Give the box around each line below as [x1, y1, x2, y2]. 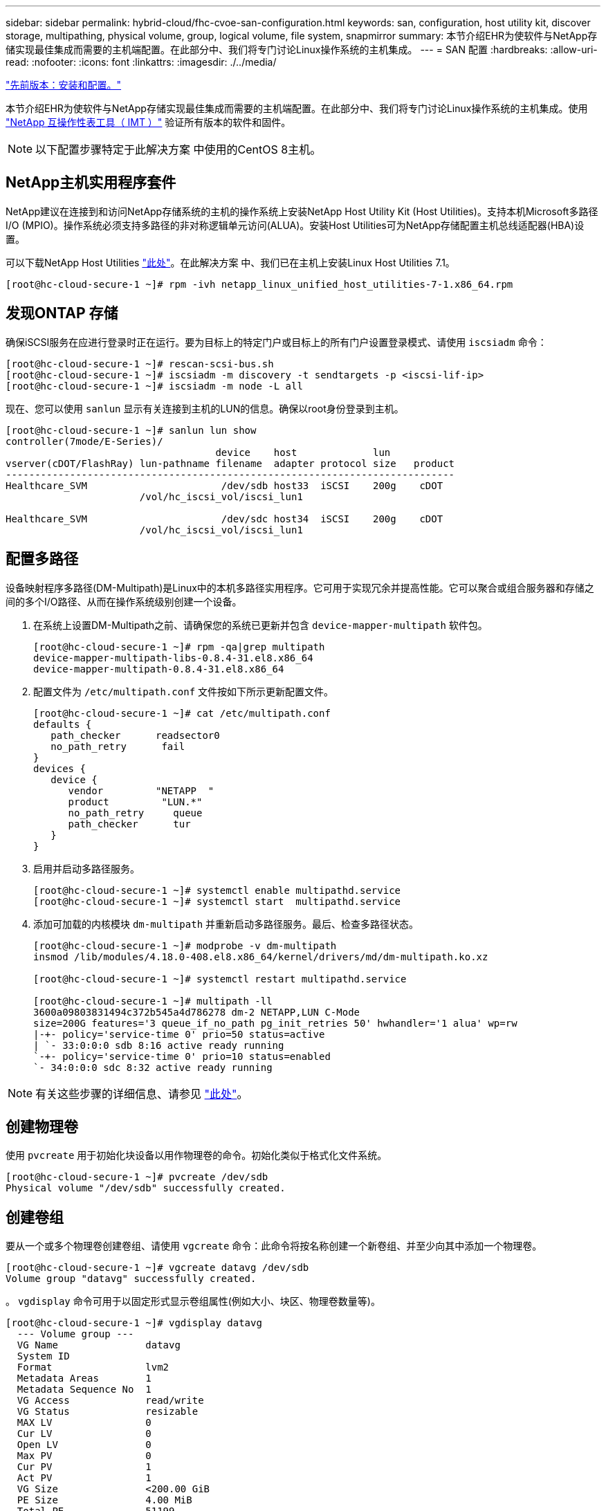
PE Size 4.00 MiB [17, 1494, 192, 1506]
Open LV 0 [17, 1439, 151, 1451]
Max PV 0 [17, 1450, 151, 1462]
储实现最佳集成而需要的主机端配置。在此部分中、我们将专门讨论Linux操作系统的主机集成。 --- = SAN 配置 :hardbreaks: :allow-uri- [6, 44, 598, 55]
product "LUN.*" [68, 796, 203, 807]
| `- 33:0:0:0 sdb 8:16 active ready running [33, 1039, 284, 1051]
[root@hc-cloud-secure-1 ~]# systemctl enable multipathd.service [33, 884, 401, 896]
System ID [17, 1350, 70, 1362]
